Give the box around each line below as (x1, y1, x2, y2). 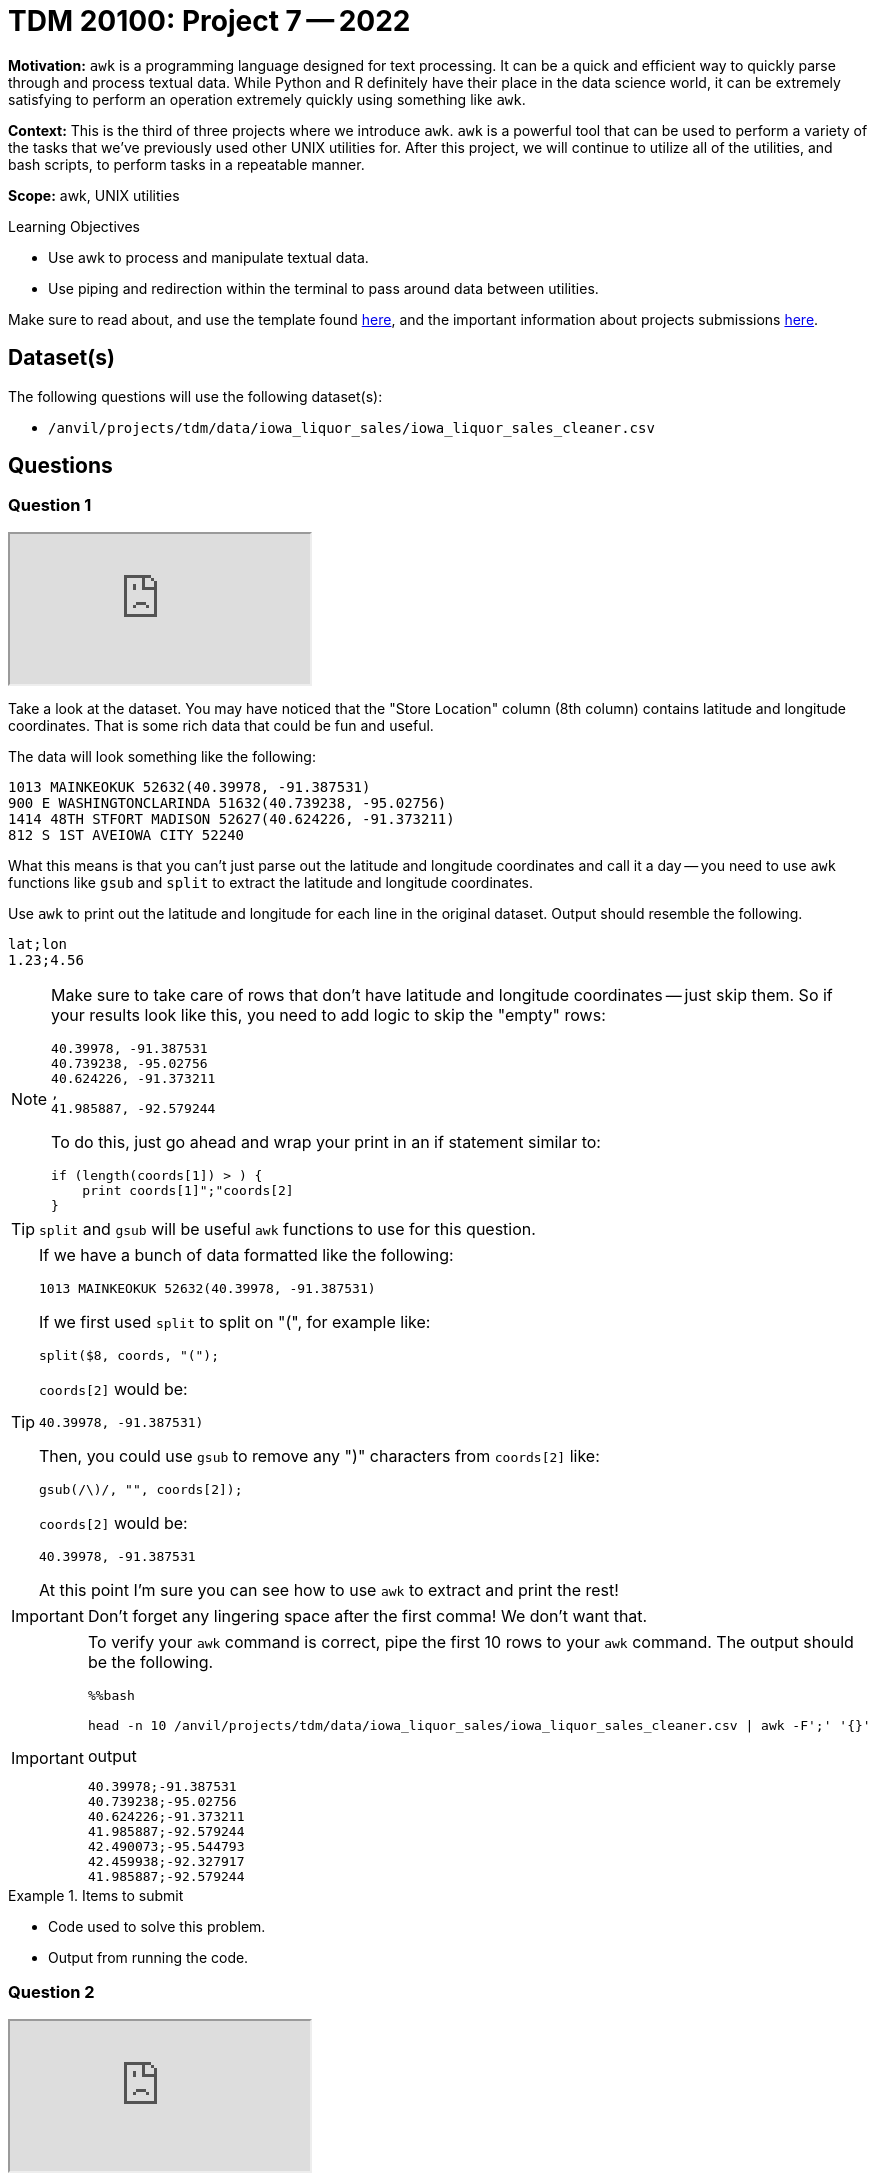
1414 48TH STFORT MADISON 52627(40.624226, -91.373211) (8, 810, 455, 827)
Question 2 (8, 1982, 95, 2003)
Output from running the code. (48, 1948, 249, 1966)
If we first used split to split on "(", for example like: (39, 1311, 431, 1332)
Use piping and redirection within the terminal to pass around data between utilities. (48, 279, 599, 297)
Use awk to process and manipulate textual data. (48, 248, 369, 266)
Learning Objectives (8, 217, 140, 235)
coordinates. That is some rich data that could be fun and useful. (8, 716, 434, 734)
